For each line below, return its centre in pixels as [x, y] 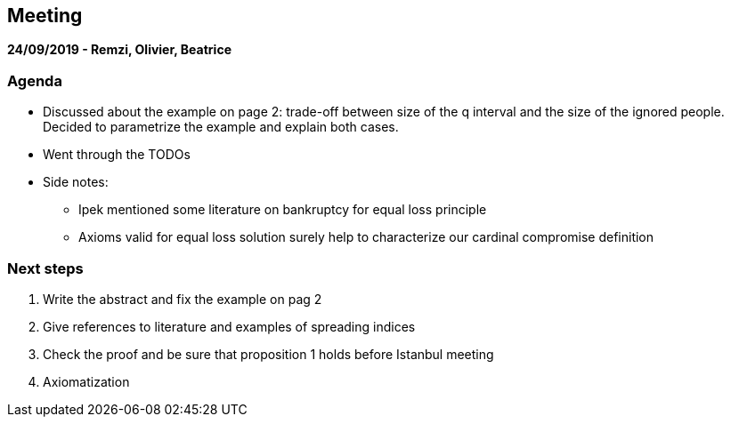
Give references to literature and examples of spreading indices [229, 326]
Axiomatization [86, 381]
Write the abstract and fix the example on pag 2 [183, 299]
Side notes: [76, 182]
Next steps [45, 268]
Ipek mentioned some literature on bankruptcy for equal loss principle [283, 210]
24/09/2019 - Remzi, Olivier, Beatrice [119, 50]
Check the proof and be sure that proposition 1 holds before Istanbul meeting [268, 354]
